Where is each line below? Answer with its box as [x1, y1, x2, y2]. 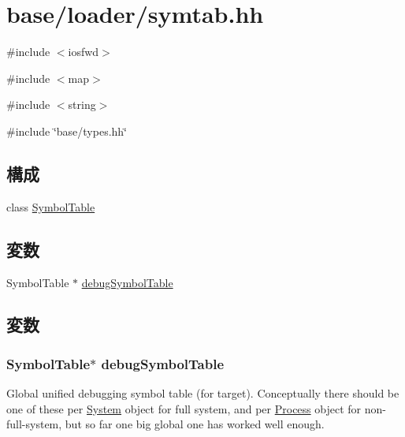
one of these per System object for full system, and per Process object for [6, 400, 362, 416]
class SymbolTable [6, 198, 95, 215]
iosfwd [68, 43, 99, 60]
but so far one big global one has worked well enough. [65, 416, 325, 432]
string [68, 96, 96, 113]
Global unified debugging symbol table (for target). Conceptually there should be [6, 385, 399, 402]
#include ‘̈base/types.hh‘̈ [6, 122, 128, 139]
